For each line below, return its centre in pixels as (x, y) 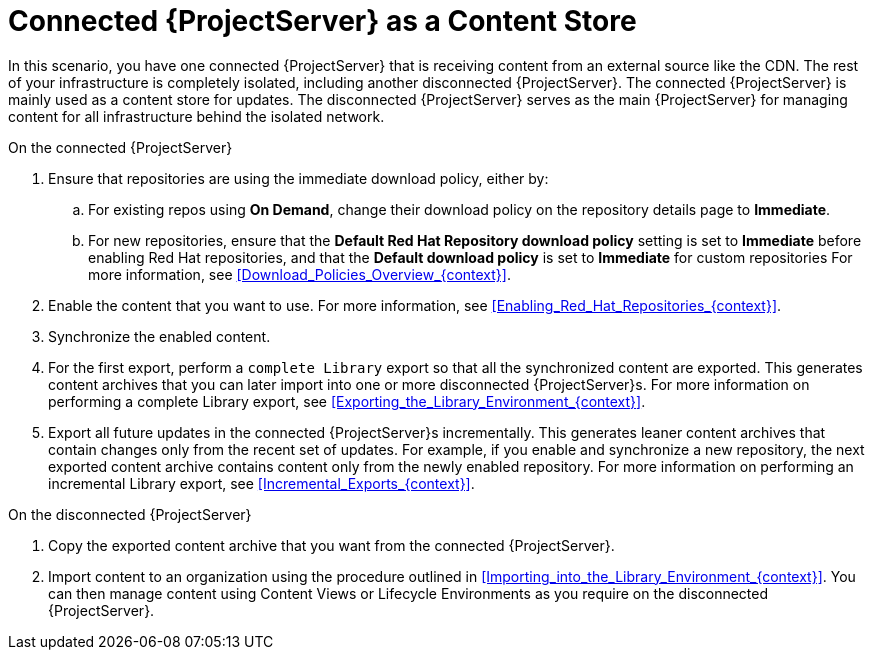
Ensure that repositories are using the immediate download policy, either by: (298, 178)
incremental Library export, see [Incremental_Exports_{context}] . (261, 483)
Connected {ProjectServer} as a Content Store (322, 21)
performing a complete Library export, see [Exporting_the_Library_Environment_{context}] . (347, 401)
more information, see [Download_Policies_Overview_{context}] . (299, 274)
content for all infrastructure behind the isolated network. (196, 116)
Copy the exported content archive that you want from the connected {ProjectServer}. (331, 545)
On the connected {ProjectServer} (120, 147)
